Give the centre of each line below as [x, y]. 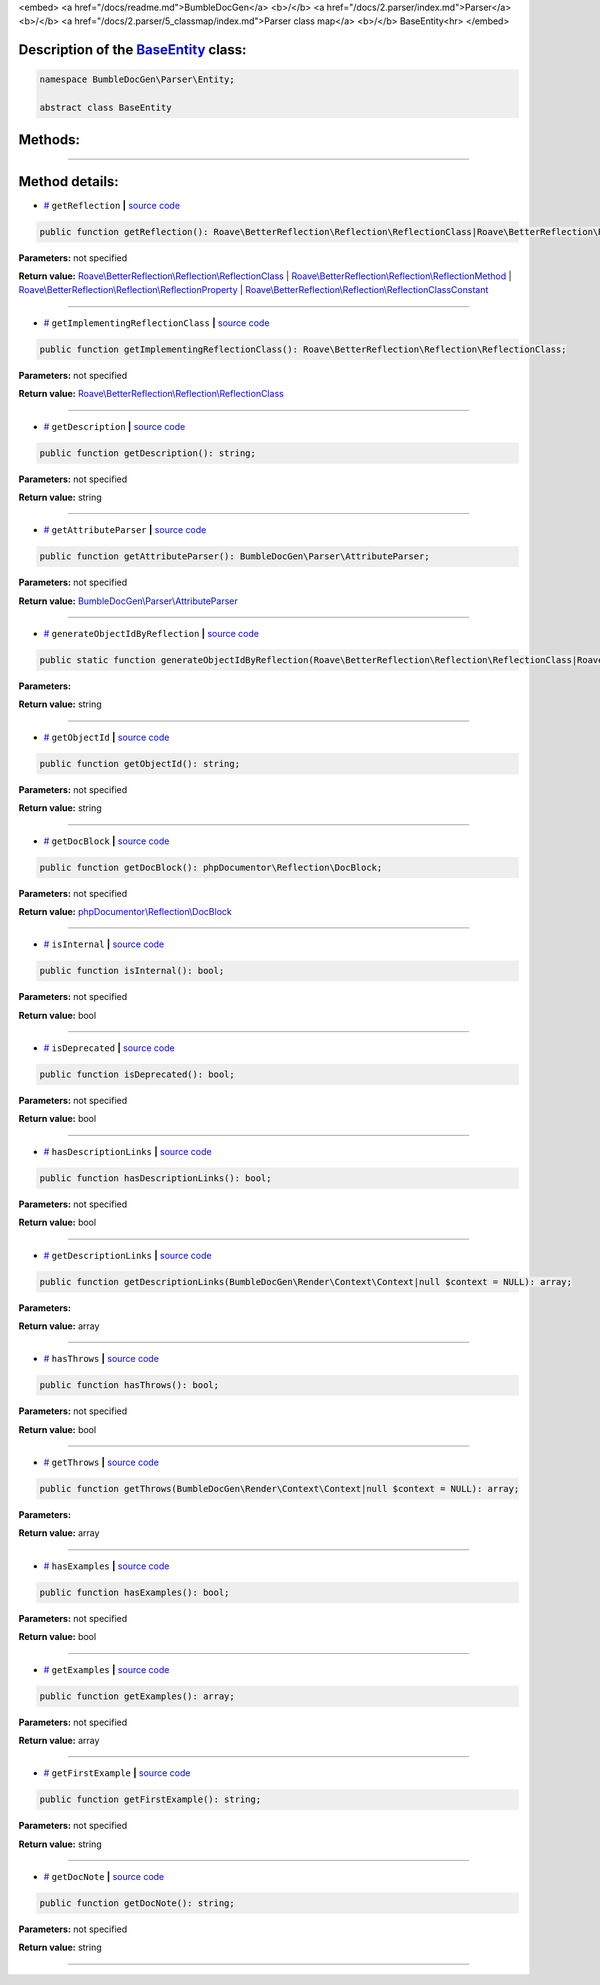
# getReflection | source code [111, 205]
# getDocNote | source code [104, 1877]
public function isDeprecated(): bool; [137, 1074]
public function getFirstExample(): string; [150, 1799]
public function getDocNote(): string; [137, 1903]
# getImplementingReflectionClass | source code [156, 322]
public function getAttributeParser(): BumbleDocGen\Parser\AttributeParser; [234, 556]
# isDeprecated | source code [109, 1048]
